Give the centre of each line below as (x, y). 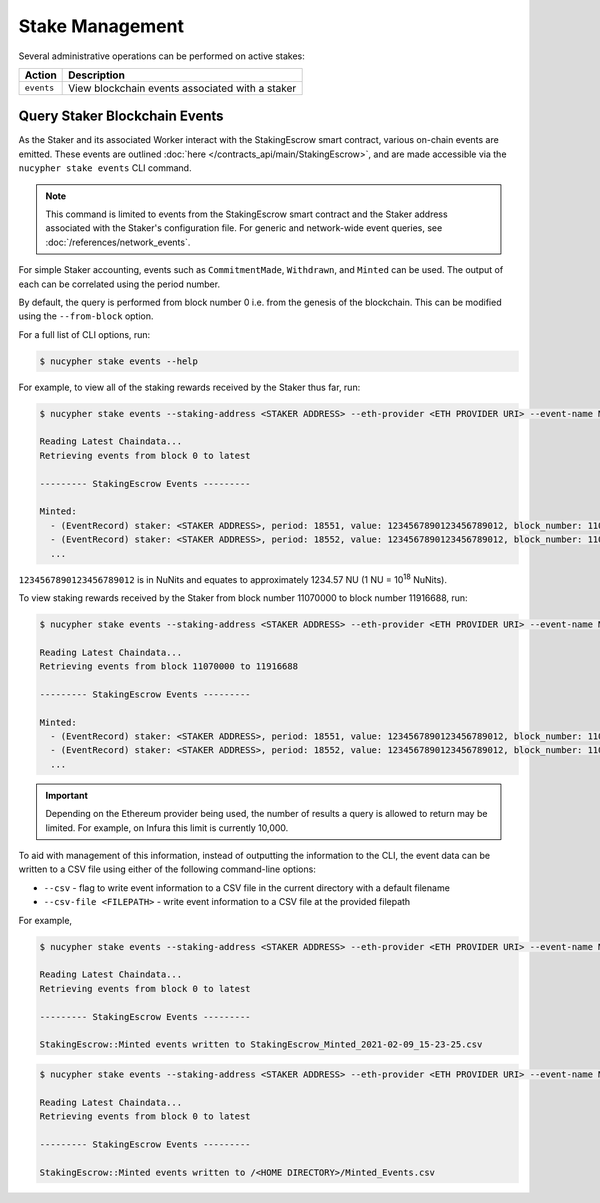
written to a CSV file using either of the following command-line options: (167, 869)
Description (96, 75)
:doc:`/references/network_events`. (118, 242)
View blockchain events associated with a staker (182, 88)
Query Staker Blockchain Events (121, 116)
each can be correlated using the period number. (119, 284)
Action (40, 75)
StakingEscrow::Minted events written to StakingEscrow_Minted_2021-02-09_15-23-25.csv (261, 1044)
